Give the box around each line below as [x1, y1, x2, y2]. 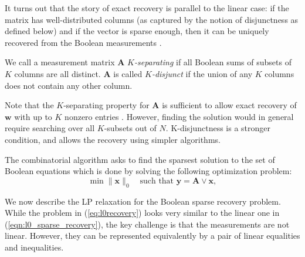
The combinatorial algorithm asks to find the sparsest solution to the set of [5, 153, 275, 165]
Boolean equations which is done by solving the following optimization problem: [5, 165, 292, 177]
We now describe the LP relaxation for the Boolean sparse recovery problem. [5, 195, 281, 207]
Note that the [5, 99, 54, 111]
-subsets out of [104, 122, 157, 134]
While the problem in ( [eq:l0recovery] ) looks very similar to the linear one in [5, 206, 280, 219]
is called [113, 67, 143, 79]
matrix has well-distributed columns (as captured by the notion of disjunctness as [5, 13, 299, 25]
